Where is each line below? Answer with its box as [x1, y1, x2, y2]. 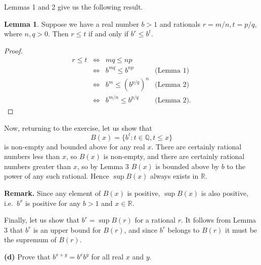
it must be [225, 224, 257, 235]
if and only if [88, 28, 128, 39]
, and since [124, 224, 157, 235]
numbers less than [4, 151, 60, 162]
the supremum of [4, 234, 57, 245]
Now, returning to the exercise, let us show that [4, 122, 152, 133]
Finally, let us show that [4, 215, 79, 225]
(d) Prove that [4, 251, 51, 262]
